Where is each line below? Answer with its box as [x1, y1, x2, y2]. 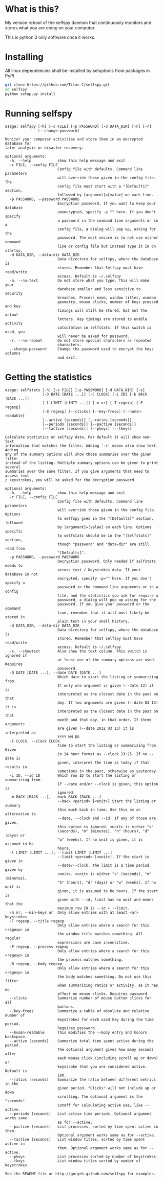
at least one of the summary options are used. [57, 657, 156, 663]
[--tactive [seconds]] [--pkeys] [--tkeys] [42, 426, 132, 431]
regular [5, 936, 21, 941]
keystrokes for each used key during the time [57, 1017, 154, 1022]
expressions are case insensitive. [57, 940, 130, 945]
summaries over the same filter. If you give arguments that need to [5, 469, 150, 474]
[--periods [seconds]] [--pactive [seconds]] [42, 422, 137, 427]
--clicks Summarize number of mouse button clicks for [9, 996, 152, 1001]
